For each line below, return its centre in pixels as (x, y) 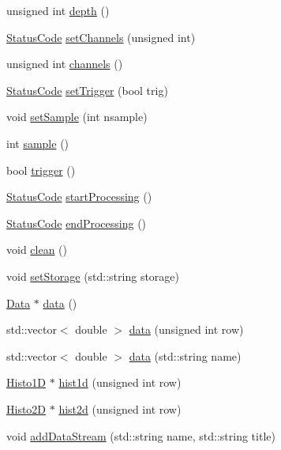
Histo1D (26, 382)
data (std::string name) (185, 355)
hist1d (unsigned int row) (120, 382)
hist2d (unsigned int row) (120, 408)
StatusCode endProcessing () (77, 223)
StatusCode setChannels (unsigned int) (101, 37)
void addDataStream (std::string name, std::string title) (141, 435)
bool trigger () (41, 170)
